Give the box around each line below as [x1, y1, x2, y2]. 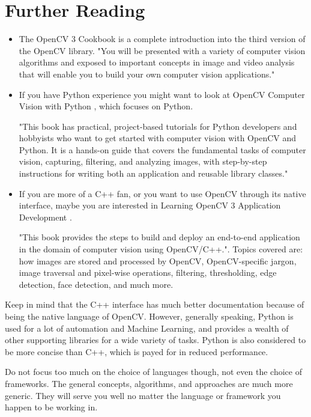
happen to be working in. [5, 401, 98, 413]
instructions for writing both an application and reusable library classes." [19, 167, 288, 180]
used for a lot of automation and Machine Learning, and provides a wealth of [5, 321, 289, 334]
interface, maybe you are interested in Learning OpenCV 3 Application [19, 199, 281, 212]
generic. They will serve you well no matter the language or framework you [5, 389, 281, 401]
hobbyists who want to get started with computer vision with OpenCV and [19, 132, 297, 144]
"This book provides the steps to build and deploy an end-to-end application [19, 231, 300, 243]
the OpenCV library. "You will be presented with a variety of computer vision [19, 44, 306, 56]
